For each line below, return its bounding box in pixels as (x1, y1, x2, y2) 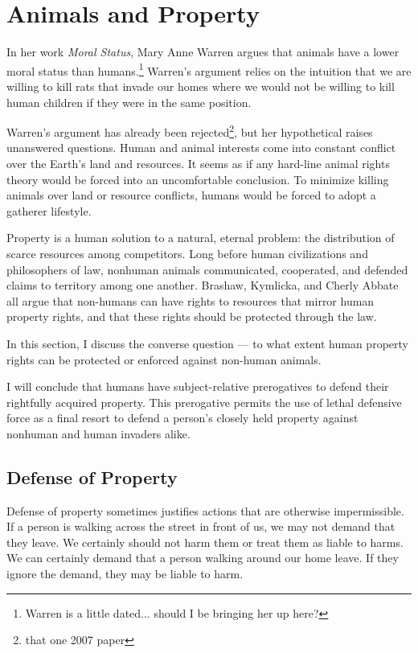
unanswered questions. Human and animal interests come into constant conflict (6, 139, 396, 156)
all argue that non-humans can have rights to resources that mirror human (6, 292, 375, 309)
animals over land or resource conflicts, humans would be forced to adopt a (6, 187, 376, 203)
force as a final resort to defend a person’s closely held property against (6, 409, 359, 426)
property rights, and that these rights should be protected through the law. (6, 308, 377, 325)
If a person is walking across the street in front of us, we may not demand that (6, 518, 395, 535)
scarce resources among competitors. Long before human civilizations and (6, 244, 368, 261)
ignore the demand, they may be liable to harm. (6, 565, 244, 582)
